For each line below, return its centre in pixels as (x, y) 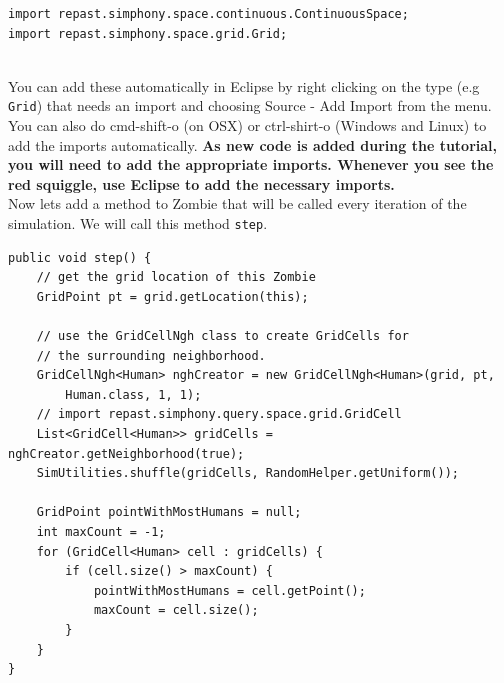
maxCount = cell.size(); (176, 610)
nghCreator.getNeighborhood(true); (126, 453)
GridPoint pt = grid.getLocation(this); (172, 296)
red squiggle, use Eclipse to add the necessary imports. (201, 183)
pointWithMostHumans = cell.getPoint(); (229, 590)
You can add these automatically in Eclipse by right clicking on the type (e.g (244, 85)
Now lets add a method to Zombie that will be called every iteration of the (237, 203)
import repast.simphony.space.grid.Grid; (148, 33)
